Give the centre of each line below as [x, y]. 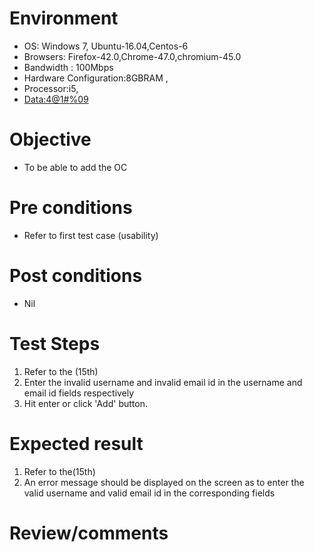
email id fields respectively [79, 393]
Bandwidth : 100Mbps [68, 67]
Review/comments [89, 533]
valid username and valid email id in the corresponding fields [149, 493]
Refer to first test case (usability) [91, 235]
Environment [64, 18]
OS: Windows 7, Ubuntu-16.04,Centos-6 [106, 46]
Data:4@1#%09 [56, 99]
